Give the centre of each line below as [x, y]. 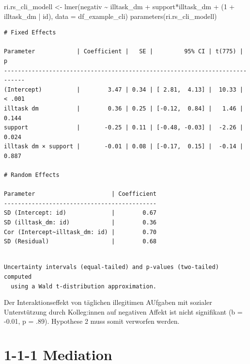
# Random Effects [32, 175]
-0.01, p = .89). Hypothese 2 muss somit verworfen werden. [92, 321]
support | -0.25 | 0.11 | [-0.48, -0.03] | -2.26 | [124, 128]
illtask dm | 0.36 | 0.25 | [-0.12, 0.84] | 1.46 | [124, 108]
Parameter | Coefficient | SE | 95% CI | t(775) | [124, 52]
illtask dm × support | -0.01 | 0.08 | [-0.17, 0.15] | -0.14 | [124, 147]
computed [18, 277]
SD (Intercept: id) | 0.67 [80, 213]
